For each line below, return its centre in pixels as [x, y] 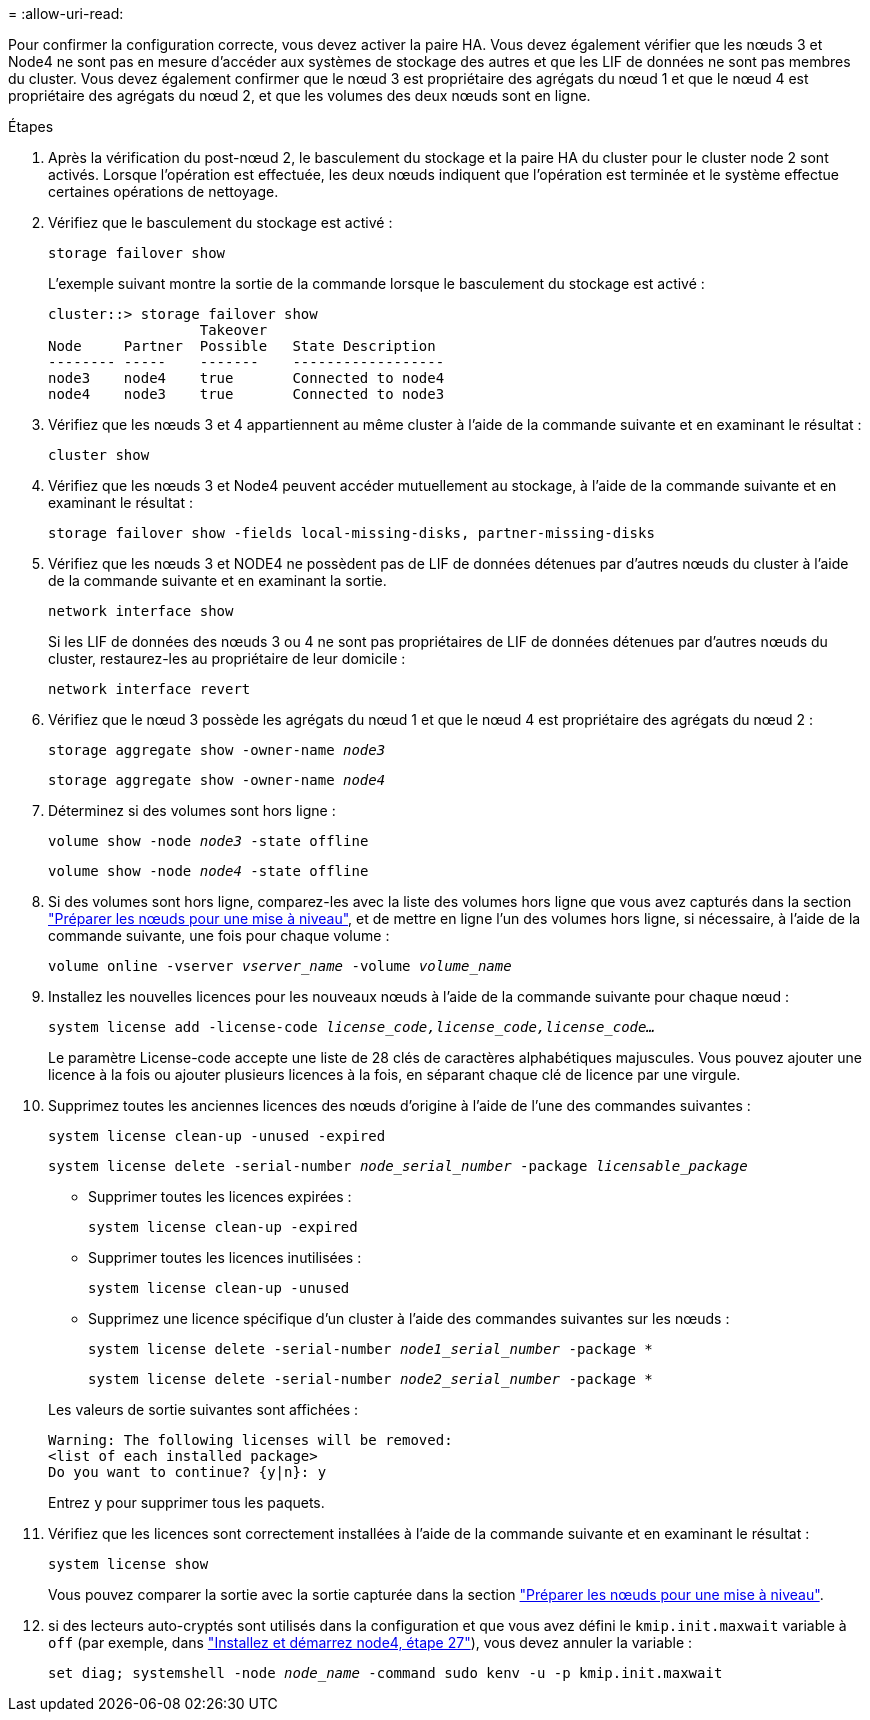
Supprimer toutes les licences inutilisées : [225, 1257]
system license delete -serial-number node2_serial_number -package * [370, 1379]
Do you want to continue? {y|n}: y [187, 1472]
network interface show [141, 611]
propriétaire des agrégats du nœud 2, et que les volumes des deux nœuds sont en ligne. [299, 95]
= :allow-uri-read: [66, 13]
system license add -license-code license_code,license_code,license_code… [351, 1027]
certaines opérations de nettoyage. [163, 191]
